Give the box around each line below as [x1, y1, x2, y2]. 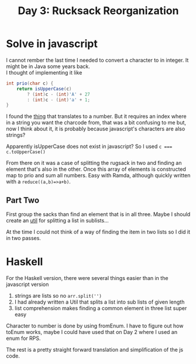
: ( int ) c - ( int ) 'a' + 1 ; [27, 97, 91, 103]
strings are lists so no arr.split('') [14, 292, 102, 299]
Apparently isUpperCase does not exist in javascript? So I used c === [6, 143, 173, 150]
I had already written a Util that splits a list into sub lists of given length [14, 298, 185, 306]
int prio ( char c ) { [6, 80, 54, 86]
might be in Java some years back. [6, 63, 91, 70]
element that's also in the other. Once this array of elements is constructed [6, 166, 186, 173]
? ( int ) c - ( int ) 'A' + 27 [27, 91, 91, 97]
